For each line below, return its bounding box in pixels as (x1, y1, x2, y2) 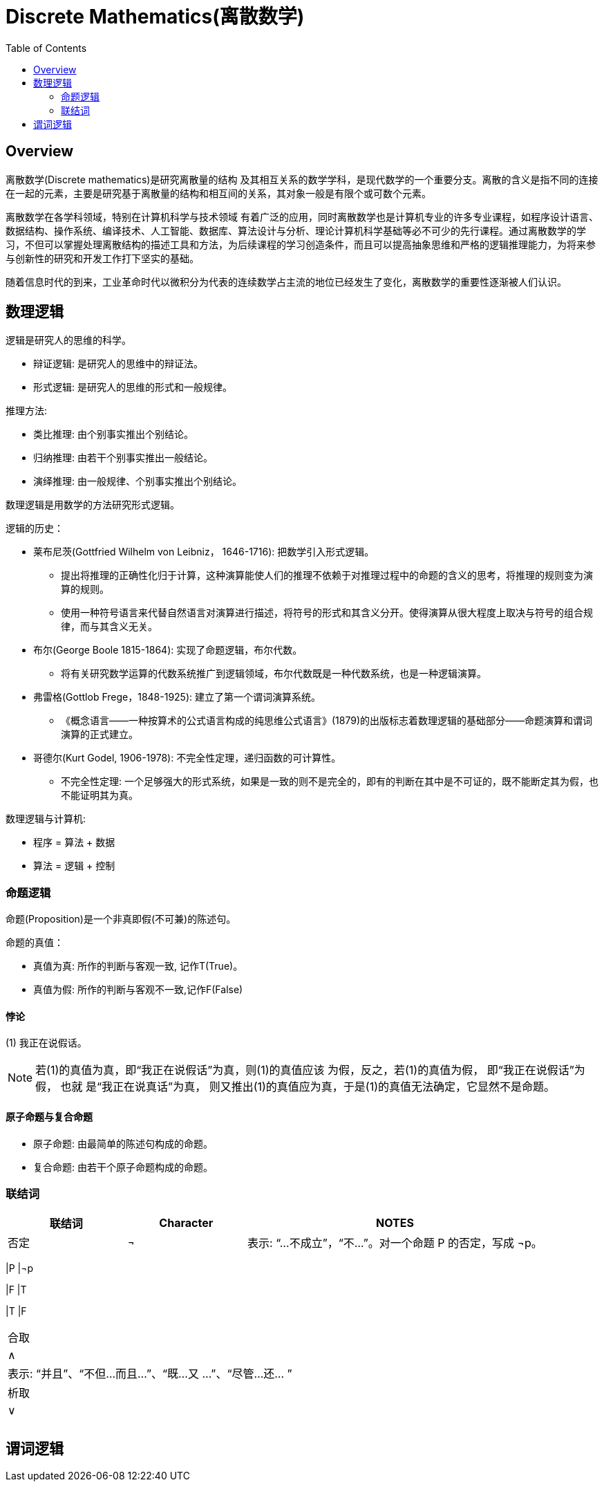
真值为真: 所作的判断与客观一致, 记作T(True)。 (33, 960, 243, 972)
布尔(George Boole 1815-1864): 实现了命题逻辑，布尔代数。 (33, 644, 303, 656)
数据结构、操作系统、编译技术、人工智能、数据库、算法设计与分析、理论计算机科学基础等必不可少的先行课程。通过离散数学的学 (6, 224, 586, 237)
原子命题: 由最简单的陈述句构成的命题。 (33, 1137, 213, 1149)
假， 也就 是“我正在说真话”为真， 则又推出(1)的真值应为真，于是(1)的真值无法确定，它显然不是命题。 (35, 1080, 556, 1094)
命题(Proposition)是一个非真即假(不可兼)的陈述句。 (6, 913, 236, 925)
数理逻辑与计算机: (6, 813, 86, 825)
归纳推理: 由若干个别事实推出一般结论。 (33, 452, 213, 464)
